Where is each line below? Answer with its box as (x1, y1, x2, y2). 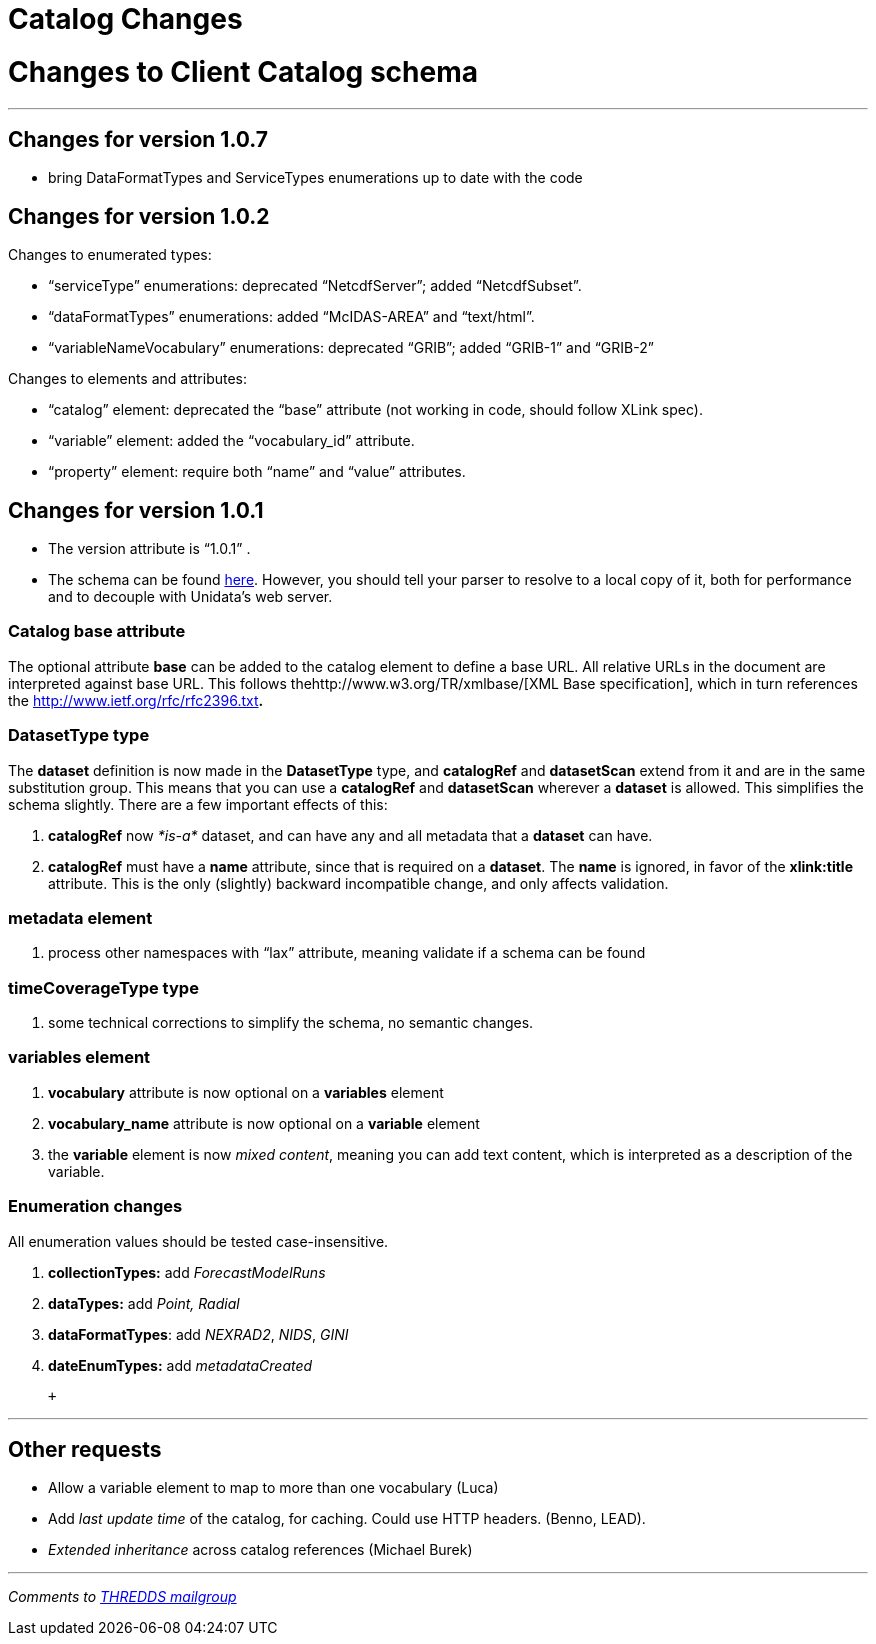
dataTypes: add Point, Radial (48, 1294, 240, 1312)
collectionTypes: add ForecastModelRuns (48, 1263, 326, 1281)
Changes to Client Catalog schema (8, 54, 478, 89)
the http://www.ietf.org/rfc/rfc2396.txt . (8, 691, 264, 709)
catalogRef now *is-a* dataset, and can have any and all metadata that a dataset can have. (48, 826, 653, 844)
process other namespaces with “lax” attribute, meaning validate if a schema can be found (48, 944, 646, 962)
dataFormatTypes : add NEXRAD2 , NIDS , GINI (48, 1325, 349, 1343)
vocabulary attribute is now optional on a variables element (48, 1083, 444, 1101)
